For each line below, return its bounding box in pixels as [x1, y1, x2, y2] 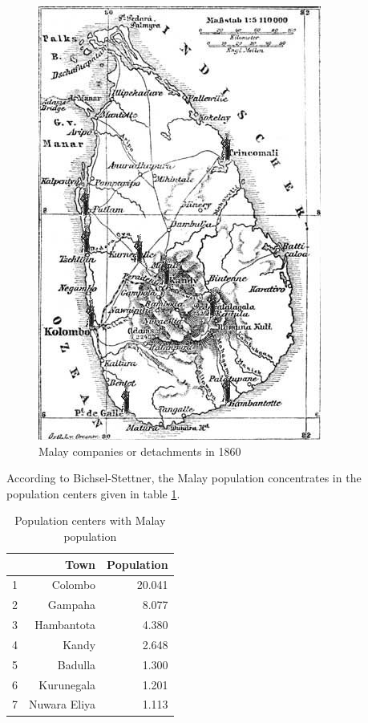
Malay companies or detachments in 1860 [38, 442, 241, 459]
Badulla [57, 656, 96, 672]
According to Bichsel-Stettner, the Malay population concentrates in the [6, 469, 362, 486]
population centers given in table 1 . [6, 485, 180, 502]
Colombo [51, 576, 96, 593]
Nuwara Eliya [29, 696, 96, 713]
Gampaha [47, 596, 96, 613]
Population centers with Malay [14, 512, 166, 529]
